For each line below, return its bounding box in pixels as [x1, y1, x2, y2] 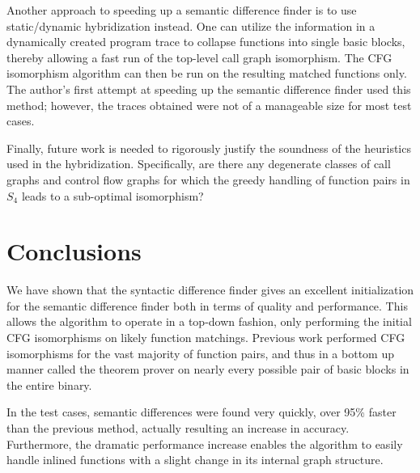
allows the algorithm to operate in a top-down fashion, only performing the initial [6, 313, 412, 330]
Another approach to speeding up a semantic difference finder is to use [6, 2, 357, 18]
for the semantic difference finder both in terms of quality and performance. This [6, 297, 408, 314]
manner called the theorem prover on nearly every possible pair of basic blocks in [6, 361, 409, 378]
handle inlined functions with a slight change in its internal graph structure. [6, 451, 384, 468]
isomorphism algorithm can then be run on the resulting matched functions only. [6, 65, 407, 82]
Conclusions [6, 234, 142, 268]
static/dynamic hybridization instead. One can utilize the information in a [6, 17, 375, 34]
